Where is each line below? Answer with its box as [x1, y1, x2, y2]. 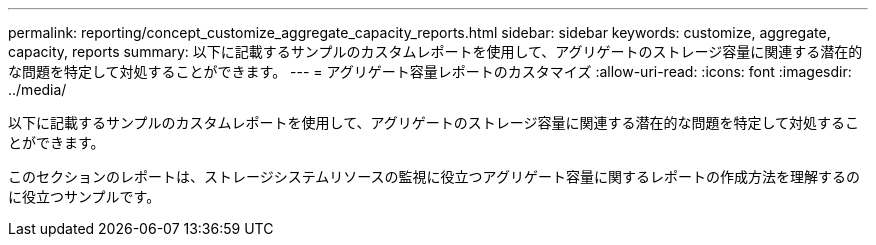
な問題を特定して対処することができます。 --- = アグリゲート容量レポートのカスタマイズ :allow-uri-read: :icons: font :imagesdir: [8, 63, 852, 80]
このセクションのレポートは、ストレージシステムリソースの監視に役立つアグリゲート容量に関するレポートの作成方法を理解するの [8, 168, 860, 185]
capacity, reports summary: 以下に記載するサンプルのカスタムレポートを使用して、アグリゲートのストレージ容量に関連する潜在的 [8, 43, 863, 60]
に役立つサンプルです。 [8, 188, 161, 205]
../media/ [8, 81, 67, 98]
